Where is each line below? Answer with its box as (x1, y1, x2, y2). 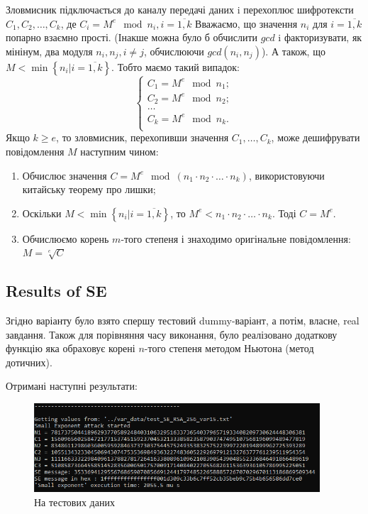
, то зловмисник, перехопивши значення (56, 130, 229, 145)
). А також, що (261, 43, 325, 58)
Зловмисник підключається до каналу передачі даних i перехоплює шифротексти (6, 2, 354, 16)
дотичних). (6, 354, 52, 369)
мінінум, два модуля (6, 43, 93, 58)
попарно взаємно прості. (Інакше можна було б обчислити (6, 30, 258, 45)
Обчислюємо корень (22, 231, 109, 246)
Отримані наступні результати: (6, 378, 138, 393)
